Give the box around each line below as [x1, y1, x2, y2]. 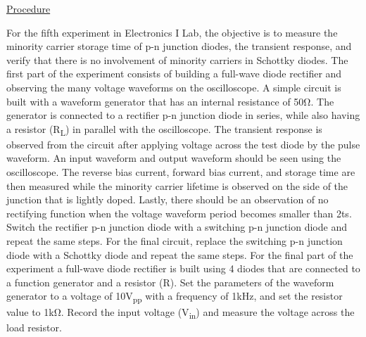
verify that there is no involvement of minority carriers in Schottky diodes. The [6, 52, 348, 67]
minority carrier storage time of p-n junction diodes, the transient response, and [6, 39, 352, 53]
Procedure [6, 1, 51, 15]
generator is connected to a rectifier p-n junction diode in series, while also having [6, 108, 360, 122]
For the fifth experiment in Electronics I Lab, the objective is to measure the [6, 25, 338, 39]
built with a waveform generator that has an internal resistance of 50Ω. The [6, 94, 334, 108]
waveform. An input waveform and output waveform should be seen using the [6, 151, 341, 165]
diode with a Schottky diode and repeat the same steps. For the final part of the [6, 247, 353, 262]
